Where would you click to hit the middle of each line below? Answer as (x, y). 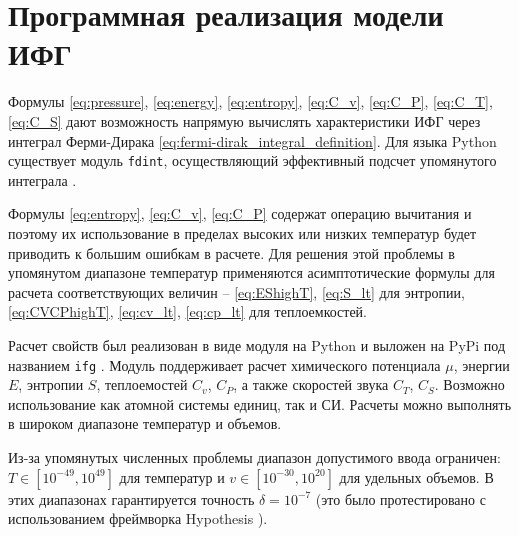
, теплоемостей (142, 384)
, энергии (481, 364)
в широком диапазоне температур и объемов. (145, 423)
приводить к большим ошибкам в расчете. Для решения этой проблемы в (231, 252)
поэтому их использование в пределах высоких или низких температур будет (242, 232)
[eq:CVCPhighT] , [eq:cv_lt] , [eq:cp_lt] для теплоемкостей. (188, 311)
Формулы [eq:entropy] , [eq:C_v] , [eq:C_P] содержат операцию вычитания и (240, 213)
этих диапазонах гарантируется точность (131, 498)
